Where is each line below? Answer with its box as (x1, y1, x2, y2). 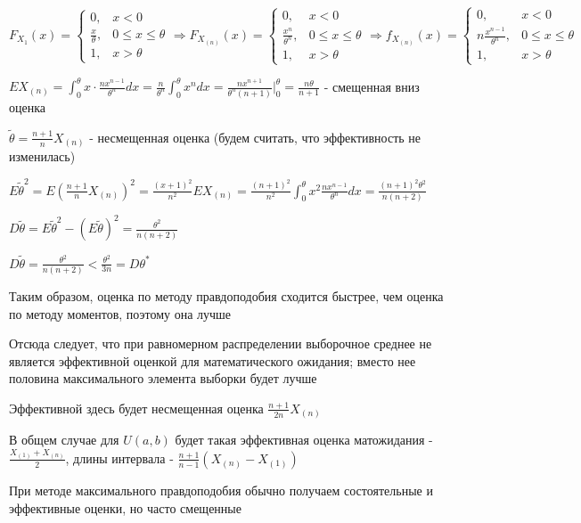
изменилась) (9, 147, 76, 166)
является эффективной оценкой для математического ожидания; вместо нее (9, 351, 416, 370)
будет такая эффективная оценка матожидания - (175, 430, 433, 449)
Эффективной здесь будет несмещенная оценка (9, 398, 264, 417)
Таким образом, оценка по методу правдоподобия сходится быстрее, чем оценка (9, 286, 444, 305)
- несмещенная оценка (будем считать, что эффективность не (89, 127, 421, 146)
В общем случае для (9, 430, 119, 449)
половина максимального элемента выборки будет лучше (9, 369, 317, 388)
